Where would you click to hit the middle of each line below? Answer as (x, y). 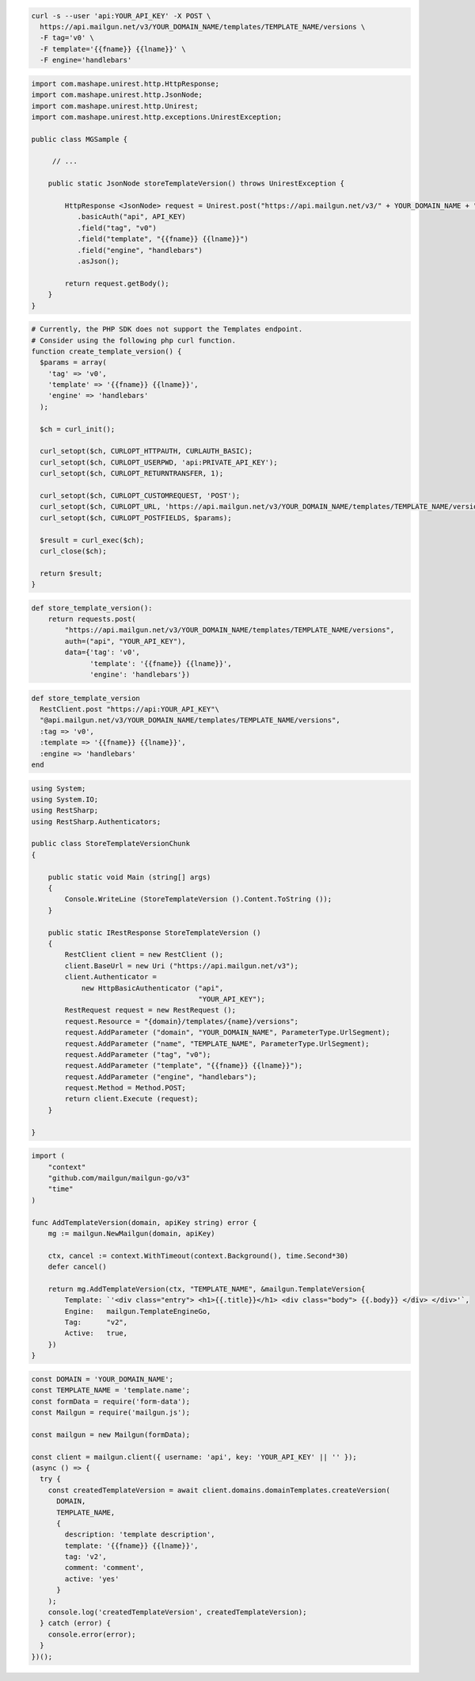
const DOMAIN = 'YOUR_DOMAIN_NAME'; (103, 1379)
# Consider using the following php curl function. (134, 340)
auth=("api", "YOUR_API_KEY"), (125, 641)
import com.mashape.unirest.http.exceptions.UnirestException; (157, 117)
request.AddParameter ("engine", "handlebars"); (161, 1077)
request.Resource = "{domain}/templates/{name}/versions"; (182, 1021)
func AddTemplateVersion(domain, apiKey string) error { (144, 1222)
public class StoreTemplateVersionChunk (110, 844)
